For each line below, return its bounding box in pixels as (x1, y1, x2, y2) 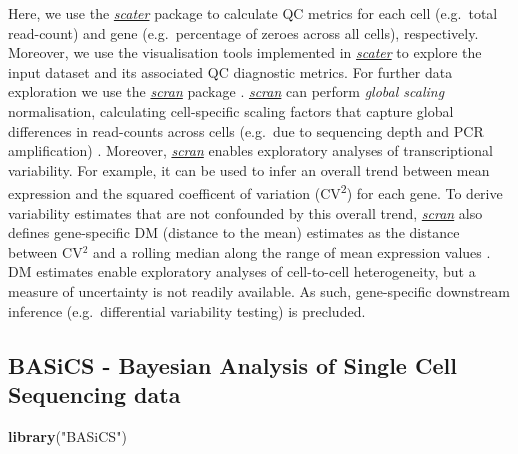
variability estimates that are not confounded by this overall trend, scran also (8, 202, 483, 223)
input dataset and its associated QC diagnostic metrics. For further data (8, 61, 453, 82)
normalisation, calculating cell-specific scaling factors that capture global (8, 100, 454, 121)
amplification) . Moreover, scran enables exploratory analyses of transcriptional (8, 140, 493, 161)
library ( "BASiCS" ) (8, 425, 127, 446)
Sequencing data (8, 378, 181, 409)
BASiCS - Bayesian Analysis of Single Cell (8, 349, 457, 380)
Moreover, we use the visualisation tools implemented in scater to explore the (8, 42, 482, 63)
